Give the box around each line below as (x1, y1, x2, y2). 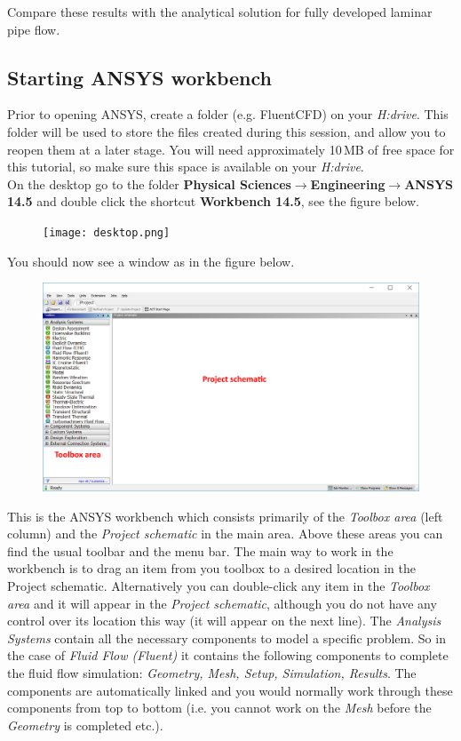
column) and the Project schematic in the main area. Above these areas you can (7, 524, 443, 543)
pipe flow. (7, 20, 60, 38)
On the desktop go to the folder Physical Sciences (7, 174, 291, 193)
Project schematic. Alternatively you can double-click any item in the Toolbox (7, 576, 430, 594)
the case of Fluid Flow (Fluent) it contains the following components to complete (7, 646, 449, 665)
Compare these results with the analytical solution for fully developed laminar (7, 3, 433, 20)
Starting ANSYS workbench (7, 63, 273, 91)
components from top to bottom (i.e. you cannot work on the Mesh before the (7, 698, 432, 717)
